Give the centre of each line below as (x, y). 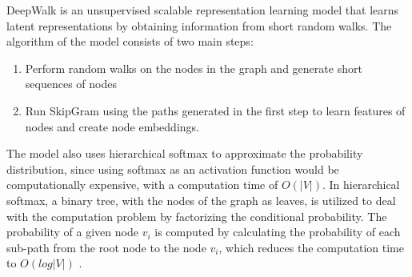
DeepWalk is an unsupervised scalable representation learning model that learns (203, 10)
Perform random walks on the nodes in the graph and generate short (194, 68)
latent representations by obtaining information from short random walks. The (199, 25)
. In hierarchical (361, 185)
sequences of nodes (71, 84)
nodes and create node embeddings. (112, 126)
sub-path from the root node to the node (106, 247)
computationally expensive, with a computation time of (142, 185)
